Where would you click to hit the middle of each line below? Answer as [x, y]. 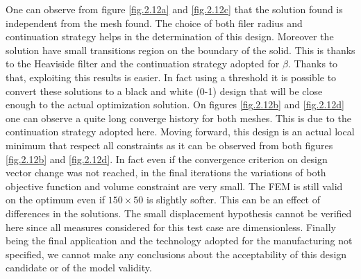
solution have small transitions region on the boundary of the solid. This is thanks [180, 50]
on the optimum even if [56, 200]
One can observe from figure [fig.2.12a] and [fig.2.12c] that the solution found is [174, 9]
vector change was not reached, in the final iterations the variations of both [166, 172]
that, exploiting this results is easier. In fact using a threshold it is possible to [171, 77]
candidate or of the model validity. [79, 268]
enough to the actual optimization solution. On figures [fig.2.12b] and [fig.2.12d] [175, 104]
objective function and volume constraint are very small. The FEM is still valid [174, 186]
